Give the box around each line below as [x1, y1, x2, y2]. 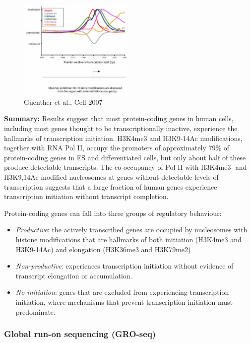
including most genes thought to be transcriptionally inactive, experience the [4, 123, 238, 134]
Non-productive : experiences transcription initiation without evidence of [15, 261, 234, 271]
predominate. [15, 306, 56, 317]
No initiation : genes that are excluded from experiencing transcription [15, 287, 229, 297]
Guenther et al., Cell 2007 [24, 96, 103, 107]
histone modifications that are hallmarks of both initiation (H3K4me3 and [15, 234, 242, 244]
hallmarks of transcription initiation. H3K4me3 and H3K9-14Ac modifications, [4, 133, 243, 143]
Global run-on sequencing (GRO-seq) [4, 328, 156, 340]
